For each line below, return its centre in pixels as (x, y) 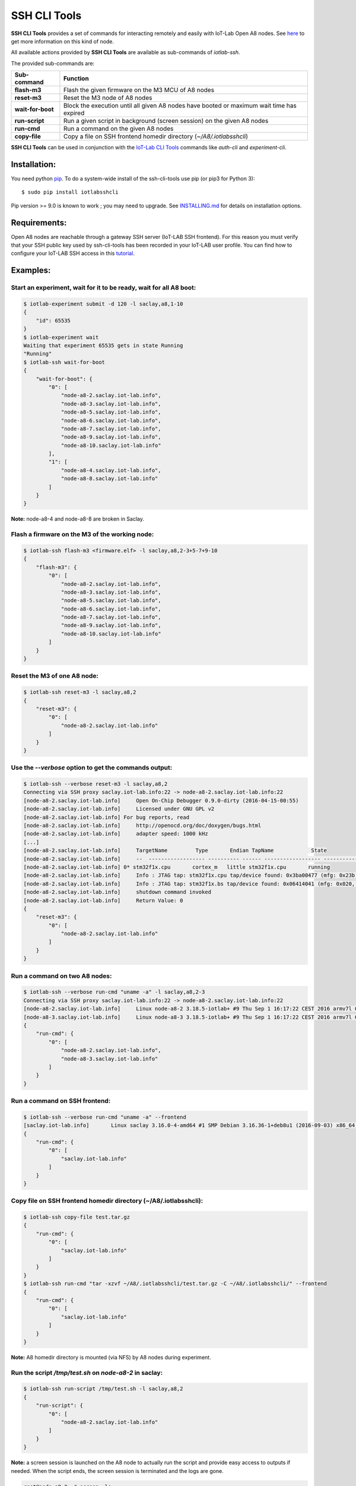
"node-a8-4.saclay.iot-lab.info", (111, 470)
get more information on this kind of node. (63, 41)
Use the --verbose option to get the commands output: (92, 768)
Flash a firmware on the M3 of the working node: (82, 534)
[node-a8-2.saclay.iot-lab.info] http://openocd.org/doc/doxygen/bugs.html (142, 825)
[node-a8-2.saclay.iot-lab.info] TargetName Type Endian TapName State (175, 851)
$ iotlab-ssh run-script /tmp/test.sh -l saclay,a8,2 (103, 1389)
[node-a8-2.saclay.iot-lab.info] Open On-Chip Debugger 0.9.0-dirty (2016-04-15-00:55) (161, 800)
